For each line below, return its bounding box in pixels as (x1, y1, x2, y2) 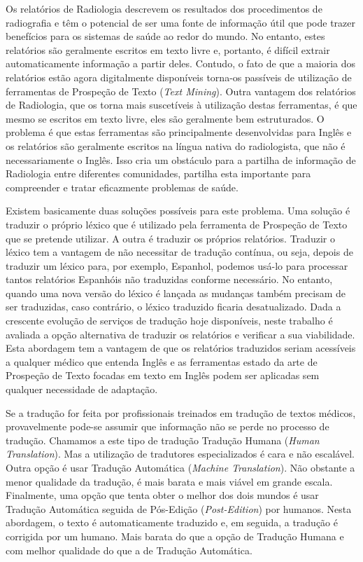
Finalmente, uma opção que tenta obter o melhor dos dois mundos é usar (6, 488, 319, 502)
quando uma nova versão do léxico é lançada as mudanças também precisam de (6, 285, 346, 300)
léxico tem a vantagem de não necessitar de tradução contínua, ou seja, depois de (6, 245, 353, 259)
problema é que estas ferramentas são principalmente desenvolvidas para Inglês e (6, 125, 352, 139)
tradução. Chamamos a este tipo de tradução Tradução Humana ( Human (6, 432, 320, 447)
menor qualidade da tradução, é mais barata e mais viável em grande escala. (6, 474, 333, 488)
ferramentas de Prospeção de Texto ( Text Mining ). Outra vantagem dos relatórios (6, 83, 356, 98)
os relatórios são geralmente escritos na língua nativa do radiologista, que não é (6, 138, 346, 153)
